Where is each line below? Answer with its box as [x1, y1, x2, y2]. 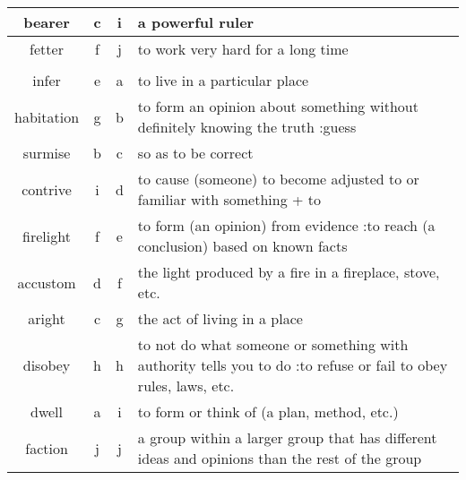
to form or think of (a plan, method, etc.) [137, 401, 399, 422]
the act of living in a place [137, 308, 303, 329]
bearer [23, 12, 70, 32]
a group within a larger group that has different [137, 427, 437, 448]
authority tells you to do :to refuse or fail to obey [137, 355, 448, 375]
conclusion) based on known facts [137, 236, 348, 256]
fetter [30, 39, 64, 59]
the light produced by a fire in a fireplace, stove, [137, 261, 440, 282]
